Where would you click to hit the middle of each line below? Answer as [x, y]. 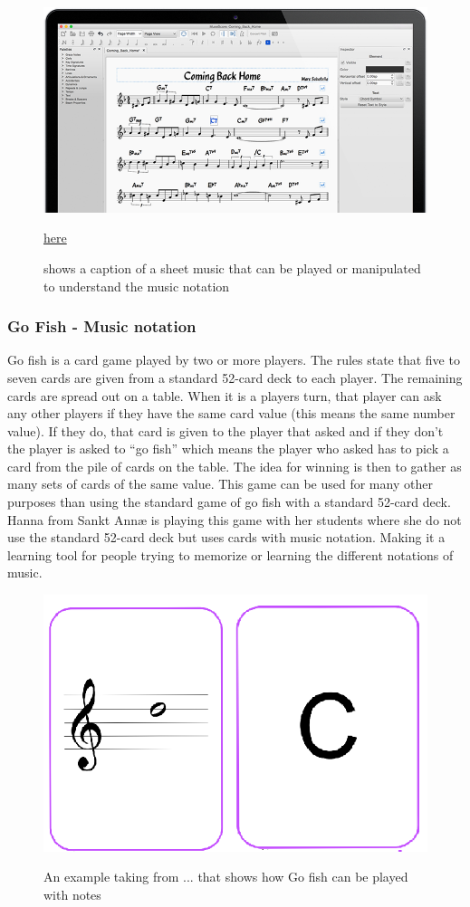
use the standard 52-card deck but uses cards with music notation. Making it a [226, 537]
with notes [72, 894]
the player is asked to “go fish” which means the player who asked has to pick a [228, 449]
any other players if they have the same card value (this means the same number [231, 413]
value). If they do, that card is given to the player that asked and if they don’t [225, 430]
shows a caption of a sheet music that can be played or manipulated [232, 267]
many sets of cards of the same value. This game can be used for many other [220, 484]
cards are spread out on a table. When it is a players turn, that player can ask [225, 395]
